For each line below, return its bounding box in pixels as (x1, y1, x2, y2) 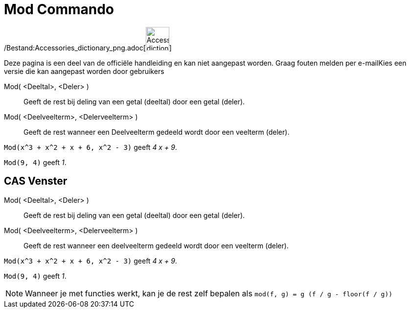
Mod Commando (4, 1, 114, 18)
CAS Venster (4, 175, 68, 188)
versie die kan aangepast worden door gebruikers (4, 67, 164, 75)
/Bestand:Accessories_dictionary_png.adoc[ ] (4, 43, 172, 52)
